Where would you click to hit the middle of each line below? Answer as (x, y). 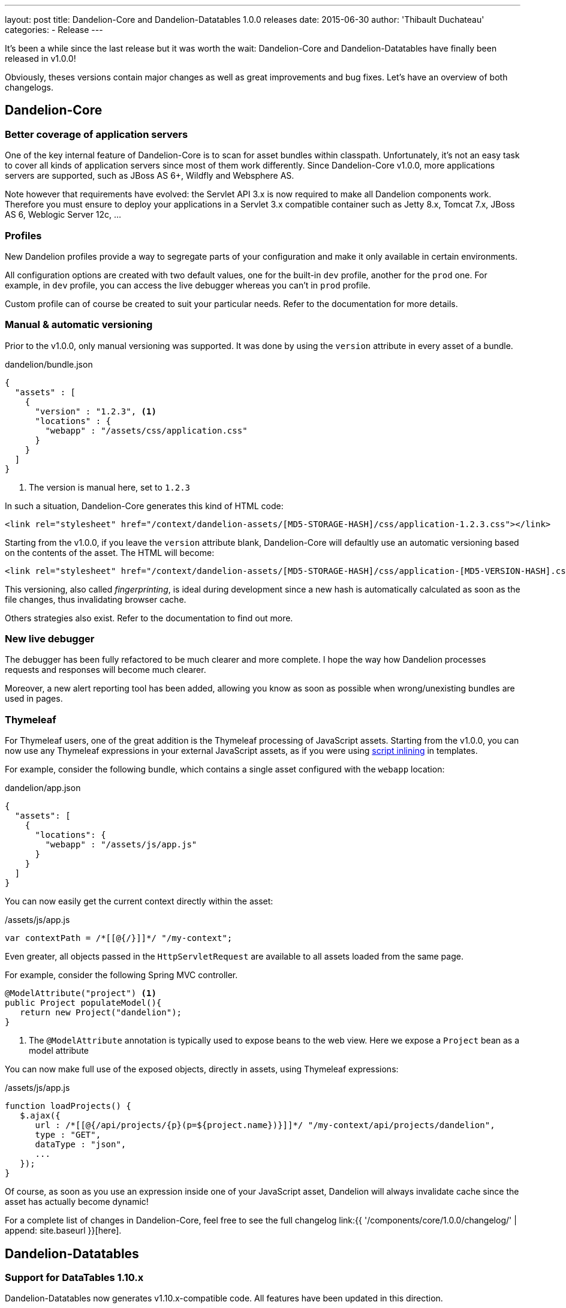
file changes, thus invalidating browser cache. (96, 599)
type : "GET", (68, 1135)
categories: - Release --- (54, 30)
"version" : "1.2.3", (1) (96, 411)
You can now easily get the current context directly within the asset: (139, 901)
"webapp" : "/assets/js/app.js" (121, 845)
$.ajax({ (40, 1116)
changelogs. (29, 87)
